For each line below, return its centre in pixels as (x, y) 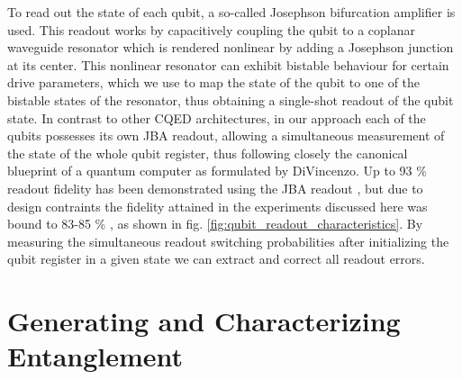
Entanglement (95, 356)
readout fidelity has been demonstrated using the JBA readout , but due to (215, 188)
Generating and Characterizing (204, 321)
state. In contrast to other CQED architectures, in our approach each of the (217, 117)
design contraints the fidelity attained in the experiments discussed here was (217, 206)
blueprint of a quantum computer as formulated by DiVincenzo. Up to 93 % (217, 171)
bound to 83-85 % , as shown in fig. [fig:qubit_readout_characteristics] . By (215, 224)
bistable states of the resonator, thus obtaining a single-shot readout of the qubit (231, 99)
